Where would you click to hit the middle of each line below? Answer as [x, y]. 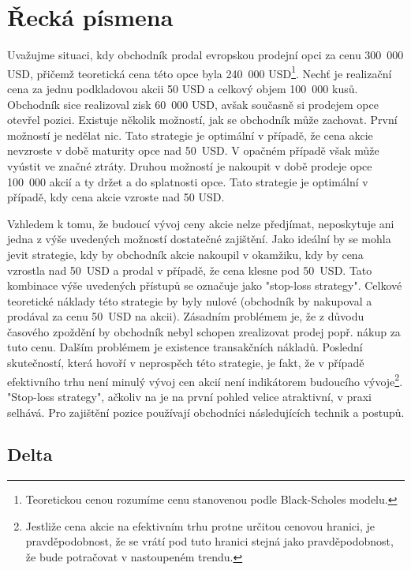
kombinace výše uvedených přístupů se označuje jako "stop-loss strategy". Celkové [205, 285]
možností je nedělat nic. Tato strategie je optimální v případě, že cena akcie [190, 135]
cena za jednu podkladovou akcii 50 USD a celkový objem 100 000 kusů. [183, 88]
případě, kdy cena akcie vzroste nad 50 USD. [116, 197]
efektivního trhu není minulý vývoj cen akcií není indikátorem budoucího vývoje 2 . [205, 380]
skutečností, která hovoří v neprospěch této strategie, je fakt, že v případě [186, 363]
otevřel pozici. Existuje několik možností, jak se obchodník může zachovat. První [202, 120]
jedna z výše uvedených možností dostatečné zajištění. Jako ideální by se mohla [199, 239]
